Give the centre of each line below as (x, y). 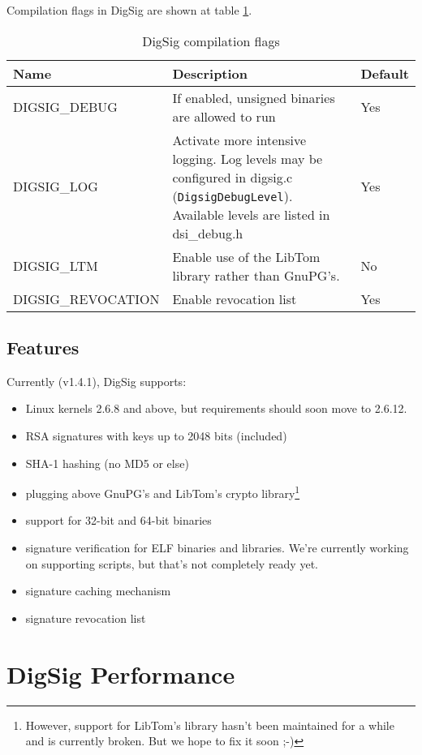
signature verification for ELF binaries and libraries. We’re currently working (217, 548)
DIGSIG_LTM (56, 266)
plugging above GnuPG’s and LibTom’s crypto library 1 (163, 492)
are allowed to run (224, 116)
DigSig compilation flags (211, 41)
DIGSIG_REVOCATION (86, 298)
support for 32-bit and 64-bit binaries (118, 520)
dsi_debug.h (208, 233)
